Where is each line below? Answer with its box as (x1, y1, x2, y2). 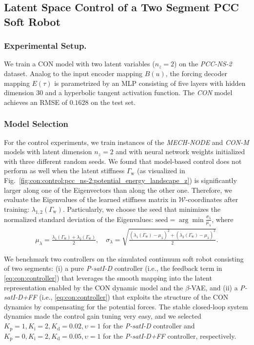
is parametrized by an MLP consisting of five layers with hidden (54, 78, 246, 88)
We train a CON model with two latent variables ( (4, 59, 155, 69)
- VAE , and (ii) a (189, 282, 238, 292)
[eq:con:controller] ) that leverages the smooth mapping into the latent (4, 273, 212, 283)
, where (212, 214, 234, 224)
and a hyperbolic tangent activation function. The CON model (45, 87, 233, 98)
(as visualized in (137, 165, 185, 176)
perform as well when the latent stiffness (4, 165, 125, 176)
